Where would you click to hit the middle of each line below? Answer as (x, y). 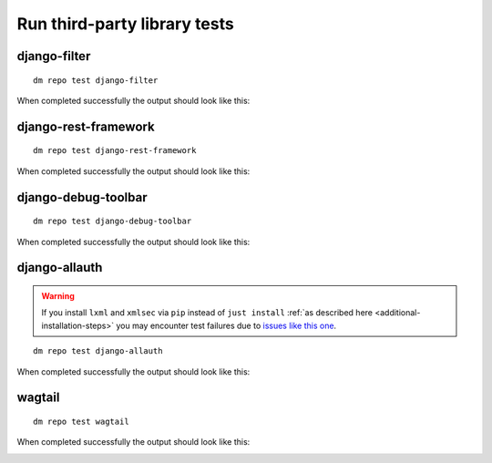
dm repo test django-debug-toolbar (113, 221)
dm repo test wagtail (81, 421)
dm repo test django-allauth (98, 351)
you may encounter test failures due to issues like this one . (226, 325)
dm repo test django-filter (96, 80)
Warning (58, 295)
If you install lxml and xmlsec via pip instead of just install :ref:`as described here (207, 313)
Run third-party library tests (125, 24)
